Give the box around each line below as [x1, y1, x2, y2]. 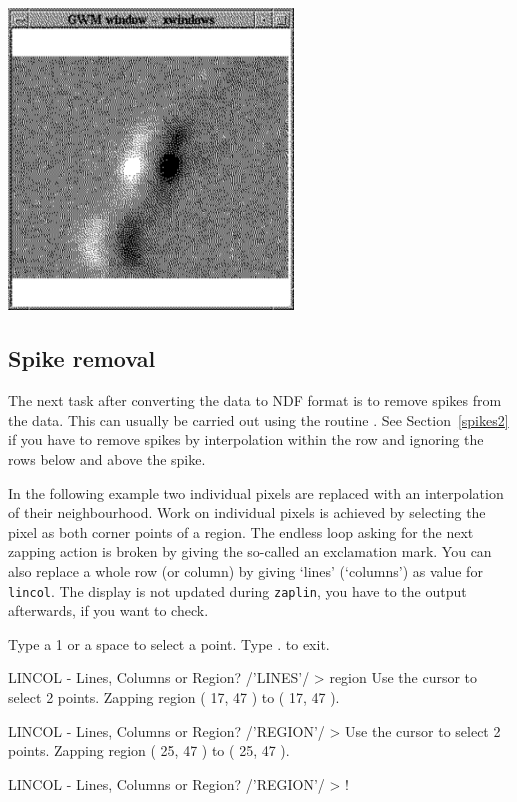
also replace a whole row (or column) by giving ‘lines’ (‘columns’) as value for [8, 560, 483, 581]
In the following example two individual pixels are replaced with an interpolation [8, 482, 504, 503]
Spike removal [8, 343, 156, 374]
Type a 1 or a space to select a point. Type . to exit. [8, 633, 330, 654]
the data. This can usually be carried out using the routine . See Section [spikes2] [8, 409, 509, 430]
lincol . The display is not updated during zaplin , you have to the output [8, 580, 467, 601]
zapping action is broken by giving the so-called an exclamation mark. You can [8, 541, 492, 562]
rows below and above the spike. [8, 448, 206, 469]
